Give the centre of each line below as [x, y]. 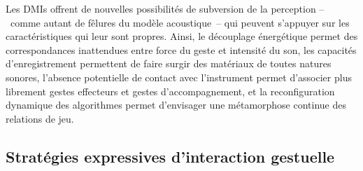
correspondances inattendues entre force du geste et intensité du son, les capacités [181, 49]
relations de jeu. [40, 118]
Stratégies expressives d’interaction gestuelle [170, 156]
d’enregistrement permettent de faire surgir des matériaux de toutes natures [169, 63]
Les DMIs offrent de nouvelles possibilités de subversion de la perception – [165, 8]
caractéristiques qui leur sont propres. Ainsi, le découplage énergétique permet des [182, 36]
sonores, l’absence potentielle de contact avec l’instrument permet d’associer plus [179, 77]
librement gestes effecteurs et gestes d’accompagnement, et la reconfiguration [170, 91]
